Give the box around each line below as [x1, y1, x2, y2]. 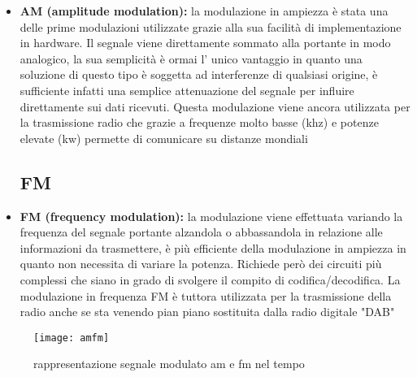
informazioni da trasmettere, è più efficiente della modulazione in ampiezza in [20, 239, 406, 256]
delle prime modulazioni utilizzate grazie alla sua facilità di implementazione [20, 18, 402, 35]
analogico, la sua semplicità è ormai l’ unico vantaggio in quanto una [20, 50, 363, 67]
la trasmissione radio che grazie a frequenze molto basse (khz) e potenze [20, 114, 379, 131]
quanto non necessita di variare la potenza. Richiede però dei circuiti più [20, 255, 382, 272]
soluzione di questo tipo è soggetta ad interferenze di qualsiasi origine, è [20, 66, 378, 83]
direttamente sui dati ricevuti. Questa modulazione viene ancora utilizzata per [20, 97, 410, 115]
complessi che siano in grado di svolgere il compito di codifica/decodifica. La [20, 271, 401, 288]
